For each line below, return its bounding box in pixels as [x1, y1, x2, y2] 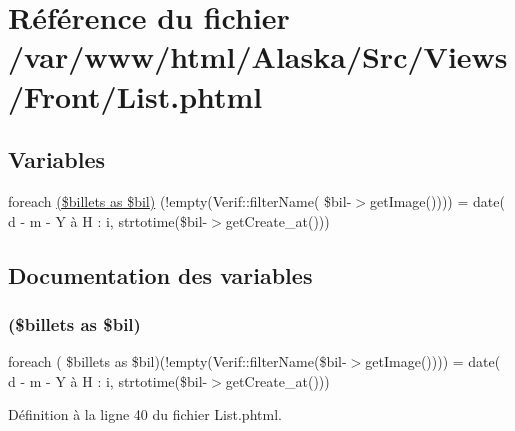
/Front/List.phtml [8, 75, 263, 116]
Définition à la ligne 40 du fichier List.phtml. [8, 404, 282, 425]
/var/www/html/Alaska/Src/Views [8, 36, 508, 77]
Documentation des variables [8, 259, 313, 290]
